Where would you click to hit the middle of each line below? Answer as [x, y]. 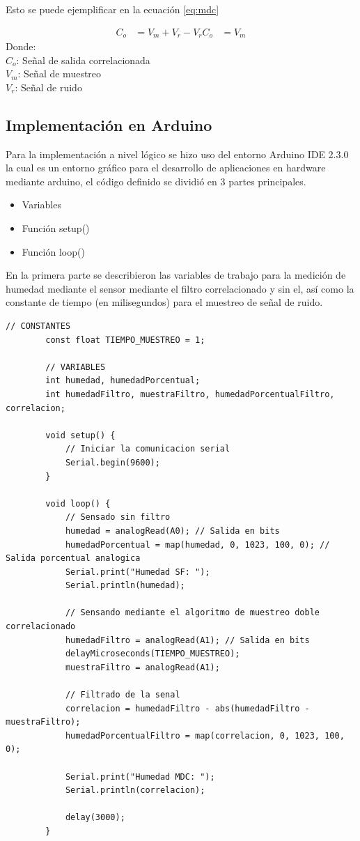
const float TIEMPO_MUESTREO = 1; [125, 340]
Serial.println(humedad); [125, 586]
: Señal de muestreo [60, 74]
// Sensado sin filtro [118, 517]
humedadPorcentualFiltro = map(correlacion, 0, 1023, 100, [205, 735]
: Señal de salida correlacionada [83, 60]
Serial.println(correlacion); [135, 790]
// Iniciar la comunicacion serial [148, 449]
